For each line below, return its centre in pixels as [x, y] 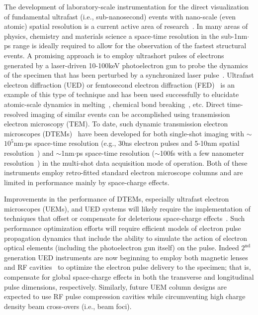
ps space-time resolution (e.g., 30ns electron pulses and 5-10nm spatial [132, 143]
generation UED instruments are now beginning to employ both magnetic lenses [126, 257]
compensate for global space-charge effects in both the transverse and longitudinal [129, 277]
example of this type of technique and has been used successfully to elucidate [122, 94]
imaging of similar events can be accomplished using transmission [130, 114]
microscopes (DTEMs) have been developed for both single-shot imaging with [124, 133]
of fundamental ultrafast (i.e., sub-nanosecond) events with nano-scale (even [120, 16]
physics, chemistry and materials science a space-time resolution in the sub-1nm [126, 36]
